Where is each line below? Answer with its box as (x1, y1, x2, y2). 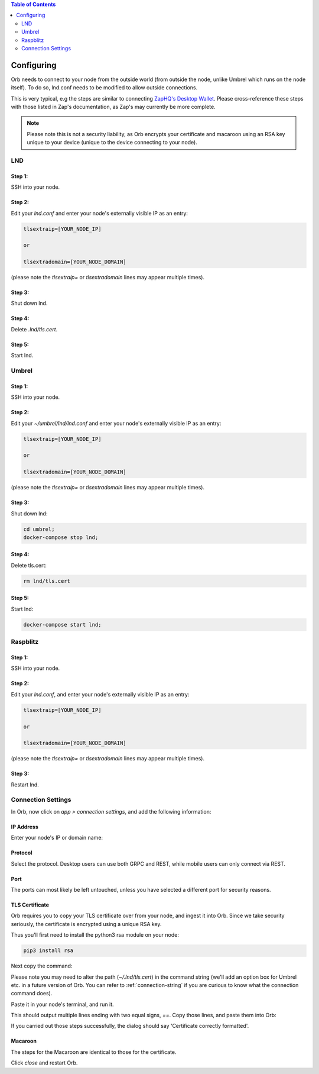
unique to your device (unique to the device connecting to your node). (27, 139, 198, 146)
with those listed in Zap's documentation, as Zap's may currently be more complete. (11, 104, 216, 111)
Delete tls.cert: (11, 562, 47, 569)
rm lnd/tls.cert (23, 578, 71, 584)
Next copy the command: (11, 962, 73, 970)
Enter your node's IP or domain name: (11, 834, 103, 841)
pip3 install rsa (23, 947, 74, 954)
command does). (11, 990, 53, 997)
